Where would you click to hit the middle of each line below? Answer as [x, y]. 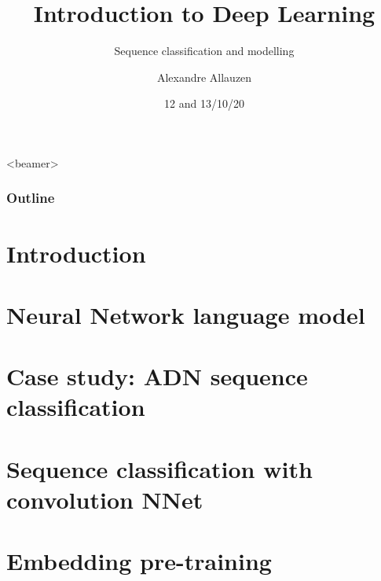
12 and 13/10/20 [204, 103]
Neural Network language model [186, 314]
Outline [31, 198]
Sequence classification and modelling [204, 51]
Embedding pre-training [139, 561]
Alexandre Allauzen [204, 77]
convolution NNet [105, 500]
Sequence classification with [159, 468]
